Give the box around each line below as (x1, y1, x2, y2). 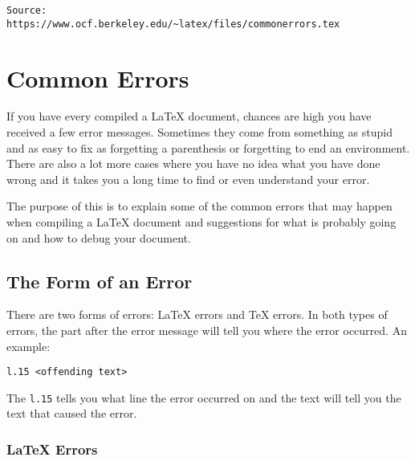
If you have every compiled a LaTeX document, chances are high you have (6, 108, 372, 124)
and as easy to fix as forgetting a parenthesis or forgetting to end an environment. (6, 139, 410, 156)
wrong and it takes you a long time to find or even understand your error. (6, 170, 370, 187)
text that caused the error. (6, 405, 137, 422)
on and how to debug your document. (6, 229, 191, 246)
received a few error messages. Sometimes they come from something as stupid (6, 124, 393, 141)
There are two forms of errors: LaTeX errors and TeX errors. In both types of (6, 306, 388, 323)
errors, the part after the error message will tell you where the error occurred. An (6, 321, 407, 338)
